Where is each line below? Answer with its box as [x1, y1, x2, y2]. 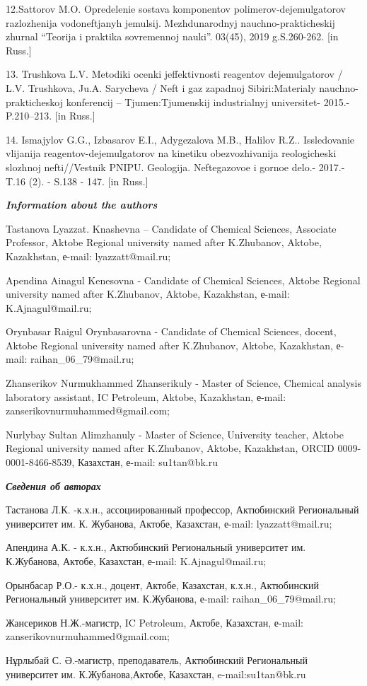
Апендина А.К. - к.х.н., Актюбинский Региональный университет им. [6, 540, 306, 554]
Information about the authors [6, 197, 158, 212]
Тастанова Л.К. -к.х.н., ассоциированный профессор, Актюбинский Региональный [6, 502, 359, 517]
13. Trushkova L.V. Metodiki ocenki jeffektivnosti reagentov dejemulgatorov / [6, 66, 343, 81]
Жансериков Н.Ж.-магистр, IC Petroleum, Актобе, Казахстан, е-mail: [6, 615, 304, 629]
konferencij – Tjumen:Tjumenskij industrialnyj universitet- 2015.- [66, 94, 350, 109]
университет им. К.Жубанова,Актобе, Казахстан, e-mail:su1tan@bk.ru [6, 666, 306, 681]
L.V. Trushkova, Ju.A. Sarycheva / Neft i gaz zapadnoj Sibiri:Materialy [6, 80, 316, 95]
